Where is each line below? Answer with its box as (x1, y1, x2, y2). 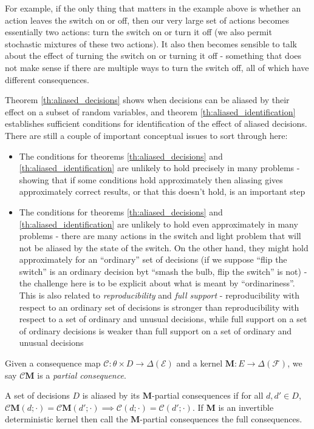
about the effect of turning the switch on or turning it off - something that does (5, 49, 302, 62)
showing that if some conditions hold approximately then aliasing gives (19, 173, 283, 186)
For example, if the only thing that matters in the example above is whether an (5, 2, 301, 14)
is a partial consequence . (37, 368, 126, 381)
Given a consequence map (5, 357, 101, 370)
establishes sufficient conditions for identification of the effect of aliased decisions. (5, 117, 307, 130)
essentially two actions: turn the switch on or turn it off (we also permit (5, 25, 272, 38)
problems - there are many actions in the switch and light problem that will (19, 229, 301, 242)
